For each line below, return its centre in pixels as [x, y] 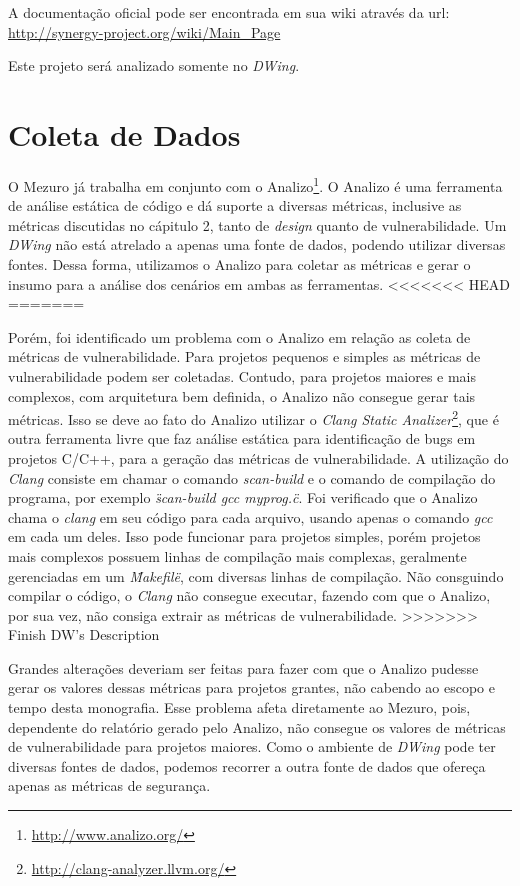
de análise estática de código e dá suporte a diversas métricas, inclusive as [235, 205]
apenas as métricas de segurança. [109, 785]
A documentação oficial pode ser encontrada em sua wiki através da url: [229, 12]
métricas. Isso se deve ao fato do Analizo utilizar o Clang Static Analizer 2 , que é [253, 417]
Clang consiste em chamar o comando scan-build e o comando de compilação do [252, 477]
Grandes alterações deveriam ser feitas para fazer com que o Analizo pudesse [243, 667]
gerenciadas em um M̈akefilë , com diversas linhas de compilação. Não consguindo [256, 575]
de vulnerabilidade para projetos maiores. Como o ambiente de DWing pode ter [252, 746]
